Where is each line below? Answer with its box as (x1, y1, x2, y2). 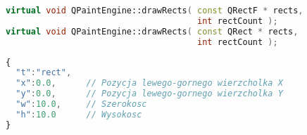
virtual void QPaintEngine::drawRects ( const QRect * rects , (6, 26, 299, 37)
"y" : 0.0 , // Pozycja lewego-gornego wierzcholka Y (15, 89, 283, 99)
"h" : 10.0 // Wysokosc (15, 109, 142, 120)
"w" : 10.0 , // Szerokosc (15, 99, 147, 109)
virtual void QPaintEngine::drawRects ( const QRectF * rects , (6, 6, 303, 15)
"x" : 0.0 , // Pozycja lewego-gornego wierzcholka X (15, 78, 283, 89)
